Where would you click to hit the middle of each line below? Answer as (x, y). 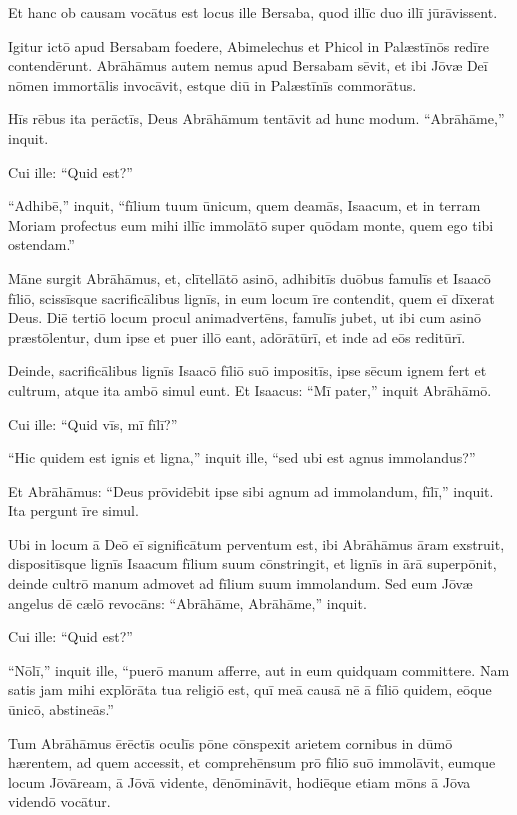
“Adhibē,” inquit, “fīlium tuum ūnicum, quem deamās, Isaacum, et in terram (244, 205)
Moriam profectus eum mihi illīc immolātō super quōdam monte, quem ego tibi (251, 224)
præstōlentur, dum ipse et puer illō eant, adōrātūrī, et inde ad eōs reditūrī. (237, 336)
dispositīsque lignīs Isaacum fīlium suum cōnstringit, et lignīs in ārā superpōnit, (252, 563)
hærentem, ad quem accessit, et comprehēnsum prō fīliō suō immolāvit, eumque (252, 762)
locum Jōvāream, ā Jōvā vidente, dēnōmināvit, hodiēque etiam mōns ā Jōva (239, 781)
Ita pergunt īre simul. (73, 510)
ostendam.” (41, 244)
